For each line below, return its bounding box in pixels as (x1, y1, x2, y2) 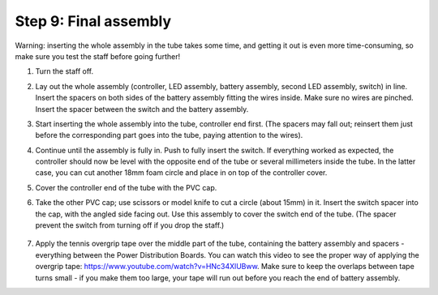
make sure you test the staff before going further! (15, 51, 181, 61)
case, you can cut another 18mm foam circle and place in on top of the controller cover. (35, 168, 328, 177)
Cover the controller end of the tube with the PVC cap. (35, 182, 217, 192)
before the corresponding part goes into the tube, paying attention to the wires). (35, 130, 303, 140)
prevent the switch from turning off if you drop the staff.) (35, 220, 225, 230)
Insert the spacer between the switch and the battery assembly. (35, 104, 249, 113)
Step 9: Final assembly (15, 12, 172, 30)
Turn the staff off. (35, 66, 94, 76)
